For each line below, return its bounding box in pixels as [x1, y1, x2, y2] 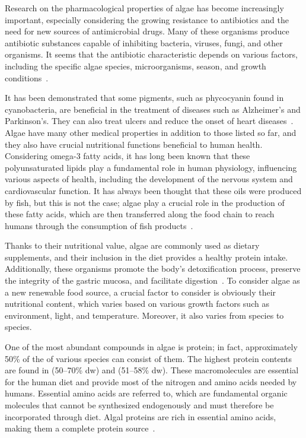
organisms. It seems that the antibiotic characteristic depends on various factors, [5, 48, 298, 61]
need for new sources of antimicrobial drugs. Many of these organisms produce [5, 25, 289, 37]
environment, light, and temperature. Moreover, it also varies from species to [5, 309, 284, 321]
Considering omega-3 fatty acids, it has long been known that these [5, 150, 250, 162]
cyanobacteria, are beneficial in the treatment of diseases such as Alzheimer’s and [5, 103, 301, 115]
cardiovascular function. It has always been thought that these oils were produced [5, 184, 302, 196]
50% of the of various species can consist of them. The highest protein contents [5, 352, 292, 364]
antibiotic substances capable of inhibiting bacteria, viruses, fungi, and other [5, 36, 283, 49]
